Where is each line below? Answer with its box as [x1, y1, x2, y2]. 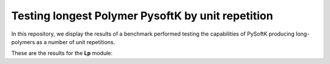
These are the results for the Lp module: [11, 50, 113, 57]
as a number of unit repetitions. [36, 38, 116, 45]
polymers [11, 38, 35, 45]
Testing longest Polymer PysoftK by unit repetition [11, 9, 273, 22]
